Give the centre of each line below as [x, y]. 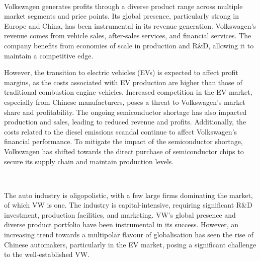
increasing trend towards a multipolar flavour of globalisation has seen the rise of [129, 235]
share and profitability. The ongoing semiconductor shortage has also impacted [125, 112]
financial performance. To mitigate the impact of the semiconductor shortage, [123, 141]
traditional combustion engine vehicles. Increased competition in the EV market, [128, 92]
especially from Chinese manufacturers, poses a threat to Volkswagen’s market [125, 102]
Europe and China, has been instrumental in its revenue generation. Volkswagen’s [130, 25]
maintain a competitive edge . [49, 55]
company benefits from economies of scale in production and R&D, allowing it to [129, 45]
